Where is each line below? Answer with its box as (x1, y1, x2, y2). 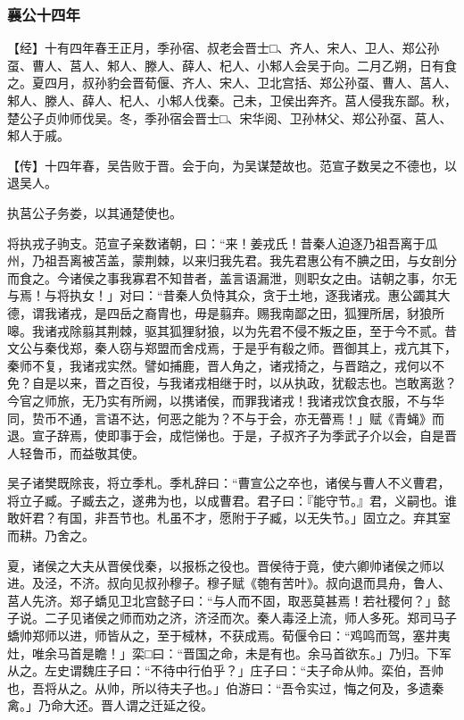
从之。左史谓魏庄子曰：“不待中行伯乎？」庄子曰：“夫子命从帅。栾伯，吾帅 (7, 661, 444, 680)
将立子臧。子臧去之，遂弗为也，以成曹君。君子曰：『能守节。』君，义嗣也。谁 (7, 490, 457, 509)
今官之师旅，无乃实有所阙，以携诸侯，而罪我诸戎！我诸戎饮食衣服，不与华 (7, 390, 444, 409)
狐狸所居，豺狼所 (344, 303, 444, 322)
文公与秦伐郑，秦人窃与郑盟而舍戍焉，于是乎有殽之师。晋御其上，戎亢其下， (7, 339, 457, 357)
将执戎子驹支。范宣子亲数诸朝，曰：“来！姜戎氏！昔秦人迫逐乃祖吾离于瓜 (7, 233, 438, 252)
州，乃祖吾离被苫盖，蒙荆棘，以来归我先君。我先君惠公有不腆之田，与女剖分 (7, 251, 457, 270)
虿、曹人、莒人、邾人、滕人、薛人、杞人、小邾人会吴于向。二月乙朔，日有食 (7, 55, 457, 74)
